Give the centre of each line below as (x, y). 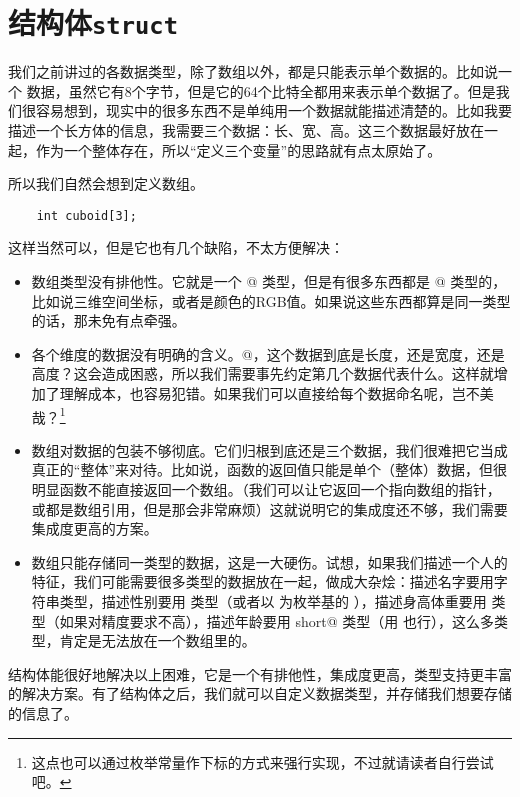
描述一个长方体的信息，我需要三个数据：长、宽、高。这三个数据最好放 (239, 130)
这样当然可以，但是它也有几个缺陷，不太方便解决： (176, 247)
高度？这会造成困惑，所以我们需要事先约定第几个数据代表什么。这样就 (262, 373)
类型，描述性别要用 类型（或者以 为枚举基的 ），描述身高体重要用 (273, 601)
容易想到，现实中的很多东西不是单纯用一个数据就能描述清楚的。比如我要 (273, 110)
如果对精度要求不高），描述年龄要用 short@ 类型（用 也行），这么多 (276, 620)
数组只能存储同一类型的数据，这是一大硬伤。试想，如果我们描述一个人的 (269, 561)
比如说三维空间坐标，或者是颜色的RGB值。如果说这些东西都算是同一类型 (271, 300)
